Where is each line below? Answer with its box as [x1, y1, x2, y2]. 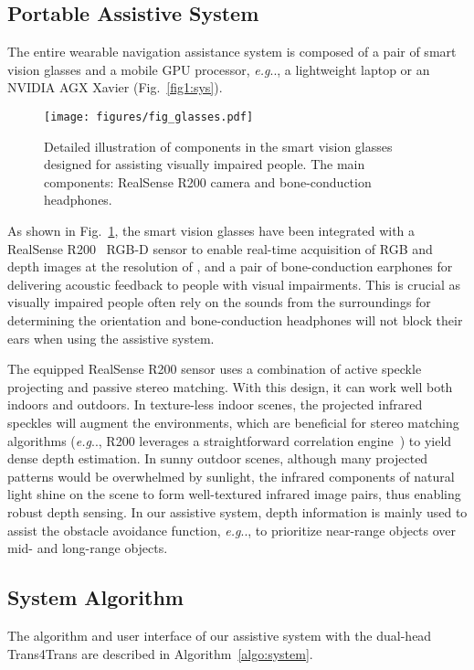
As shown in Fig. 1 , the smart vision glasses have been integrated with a [7, 221, 416, 240]
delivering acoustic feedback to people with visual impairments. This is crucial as [7, 274, 461, 293]
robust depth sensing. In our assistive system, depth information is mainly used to [7, 502, 468, 521]
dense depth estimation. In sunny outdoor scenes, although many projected [7, 449, 428, 468]
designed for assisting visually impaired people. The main [44, 154, 365, 174]
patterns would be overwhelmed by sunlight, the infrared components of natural [7, 466, 455, 485]
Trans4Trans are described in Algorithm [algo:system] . [7, 643, 313, 663]
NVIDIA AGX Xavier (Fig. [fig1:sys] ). [7, 78, 223, 97]
